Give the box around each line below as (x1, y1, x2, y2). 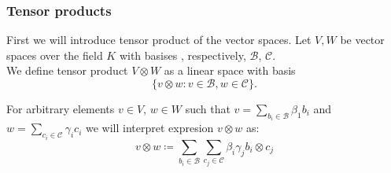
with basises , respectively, (119, 46, 246, 63)
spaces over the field (6, 46, 103, 63)
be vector (340, 31, 385, 48)
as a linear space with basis (164, 62, 296, 79)
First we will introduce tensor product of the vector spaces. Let (6, 31, 312, 48)
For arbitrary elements (6, 101, 115, 116)
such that (185, 101, 231, 116)
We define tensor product (6, 62, 128, 79)
